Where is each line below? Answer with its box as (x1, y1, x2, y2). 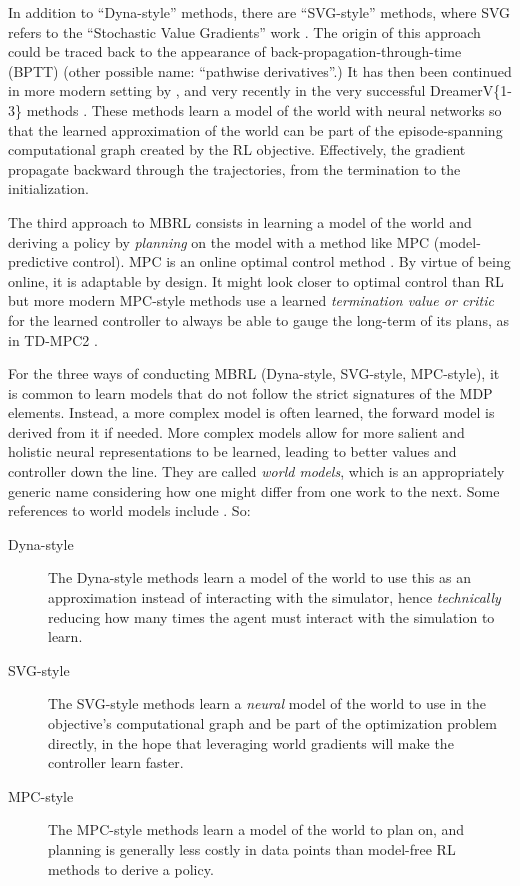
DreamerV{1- (430, 80, 512, 101)
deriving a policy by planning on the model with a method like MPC (8, 231, 430, 252)
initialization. (8, 178, 89, 199)
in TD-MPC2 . (8, 329, 98, 350)
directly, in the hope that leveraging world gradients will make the (48, 732, 454, 753)
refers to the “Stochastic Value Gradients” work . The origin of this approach (8, 21, 481, 42)
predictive (8, 251, 68, 272)
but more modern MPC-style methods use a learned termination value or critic (8, 290, 494, 311)
